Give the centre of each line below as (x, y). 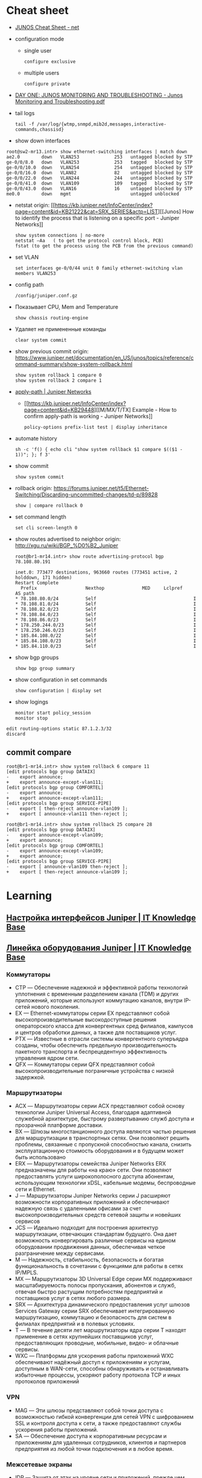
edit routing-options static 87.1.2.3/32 (59, 728)
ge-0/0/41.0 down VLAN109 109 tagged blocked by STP (99, 183)
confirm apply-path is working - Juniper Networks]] (88, 416)
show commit (32, 466)
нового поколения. (55, 1007)
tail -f (24, 124)
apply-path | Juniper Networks (53, 391)
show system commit (39, 477)
